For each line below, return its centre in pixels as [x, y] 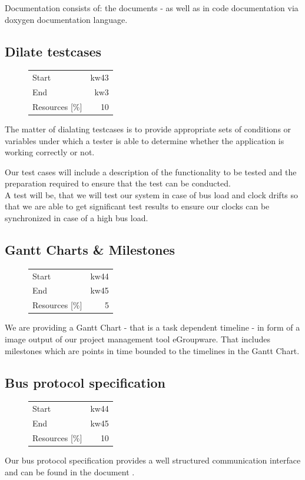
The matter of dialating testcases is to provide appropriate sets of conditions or [148, 129]
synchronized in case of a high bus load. [77, 218]
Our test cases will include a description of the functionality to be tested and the [151, 171]
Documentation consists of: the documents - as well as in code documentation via [152, 8]
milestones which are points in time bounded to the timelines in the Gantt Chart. [152, 350]
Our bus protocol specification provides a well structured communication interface [153, 460]
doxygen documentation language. [66, 19]
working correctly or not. [50, 152]
